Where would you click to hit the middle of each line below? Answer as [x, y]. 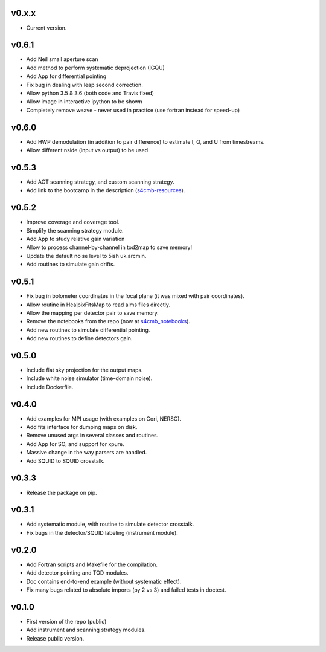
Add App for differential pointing [66, 76]
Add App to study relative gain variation [75, 239]
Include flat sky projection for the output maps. [85, 370]
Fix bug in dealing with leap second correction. [85, 85]
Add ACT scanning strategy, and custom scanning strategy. [100, 182]
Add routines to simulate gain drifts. [71, 264]
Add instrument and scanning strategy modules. [86, 630]
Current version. [46, 28]
